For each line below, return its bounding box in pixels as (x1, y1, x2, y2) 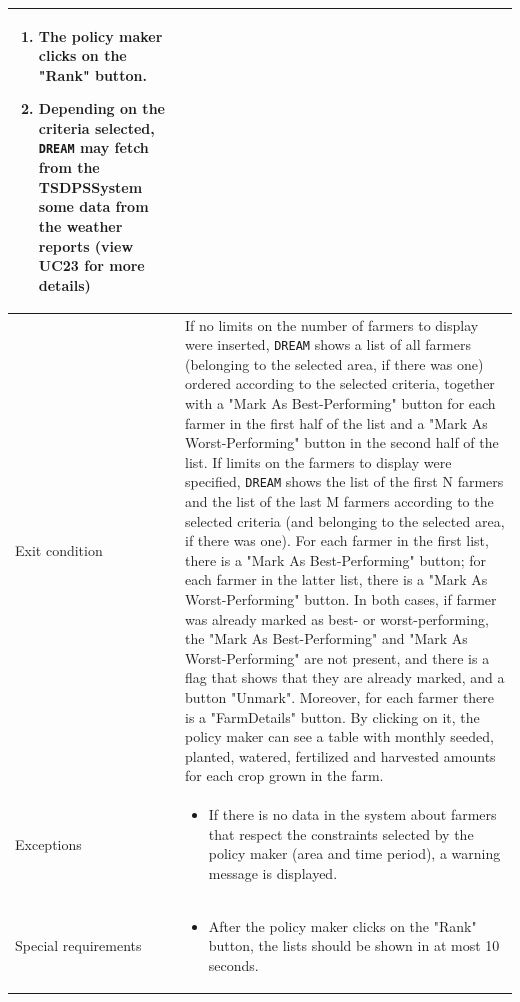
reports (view (38, 235, 134, 256)
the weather (38, 215, 123, 236)
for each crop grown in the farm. (185, 765, 384, 786)
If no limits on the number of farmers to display (185, 314, 479, 335)
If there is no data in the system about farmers (208, 804, 497, 825)
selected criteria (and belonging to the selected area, (185, 510, 505, 531)
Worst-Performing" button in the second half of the (185, 432, 499, 453)
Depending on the (38, 98, 165, 119)
